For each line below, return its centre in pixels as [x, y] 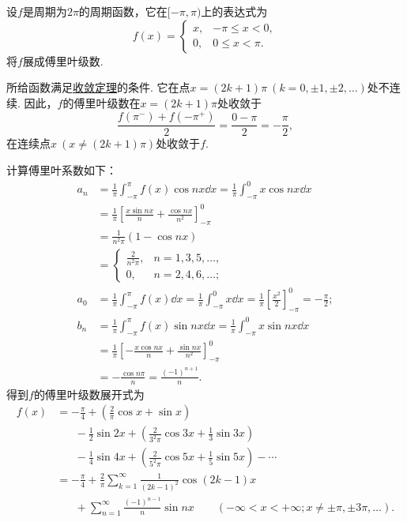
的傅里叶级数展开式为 [89, 394]
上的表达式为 [234, 11]
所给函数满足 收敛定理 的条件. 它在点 [98, 87]
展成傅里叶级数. [63, 60]
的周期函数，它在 [123, 11]
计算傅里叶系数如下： [62, 170]
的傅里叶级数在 [102, 102]
